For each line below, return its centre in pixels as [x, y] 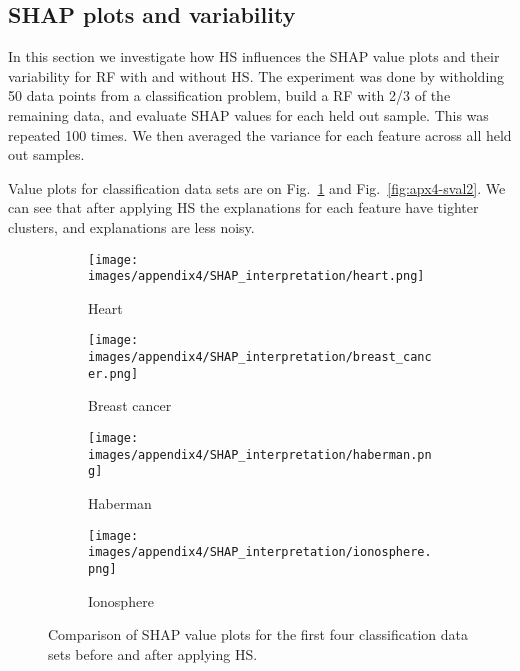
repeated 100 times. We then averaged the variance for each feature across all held [260, 134]
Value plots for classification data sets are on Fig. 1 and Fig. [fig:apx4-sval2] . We [257, 187]
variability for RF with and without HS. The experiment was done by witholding [256, 75]
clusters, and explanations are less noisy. [131, 226]
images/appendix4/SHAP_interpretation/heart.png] [256, 276]
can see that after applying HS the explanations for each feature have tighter [243, 207]
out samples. [46, 154]
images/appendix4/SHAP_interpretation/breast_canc [260, 357]
